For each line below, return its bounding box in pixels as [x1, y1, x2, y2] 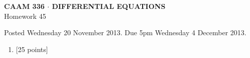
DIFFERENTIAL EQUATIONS [52, 1, 166, 11]
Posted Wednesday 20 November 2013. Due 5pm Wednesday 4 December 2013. [4, 27, 246, 38]
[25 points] [16, 44, 48, 54]
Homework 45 [4, 10, 46, 21]
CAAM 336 [4, 1, 45, 11]
